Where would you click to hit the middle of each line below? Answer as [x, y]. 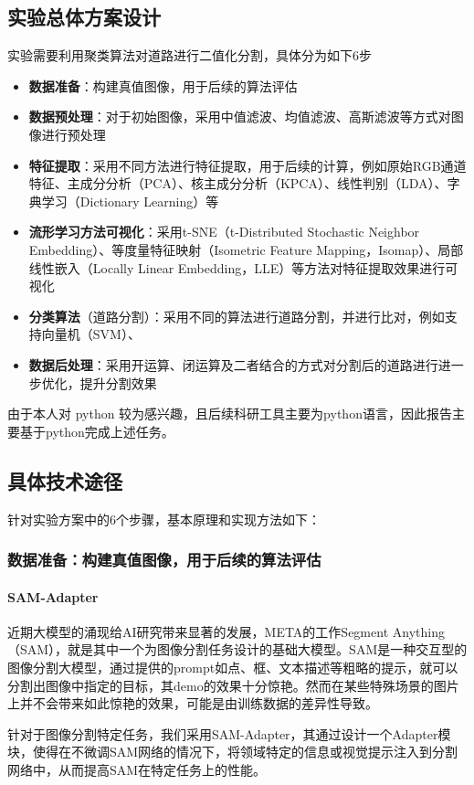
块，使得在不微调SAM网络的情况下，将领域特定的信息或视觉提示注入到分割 [233, 752]
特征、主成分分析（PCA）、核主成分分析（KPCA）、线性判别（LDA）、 [238, 183]
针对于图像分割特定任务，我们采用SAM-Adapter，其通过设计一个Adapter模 [229, 733]
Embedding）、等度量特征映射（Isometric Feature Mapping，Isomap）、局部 [246, 249]
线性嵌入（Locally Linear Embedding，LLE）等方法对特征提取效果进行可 [243, 267]
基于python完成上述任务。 [97, 431]
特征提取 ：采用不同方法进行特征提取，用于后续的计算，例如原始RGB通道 [248, 165]
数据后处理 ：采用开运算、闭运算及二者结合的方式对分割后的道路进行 [233, 364]
